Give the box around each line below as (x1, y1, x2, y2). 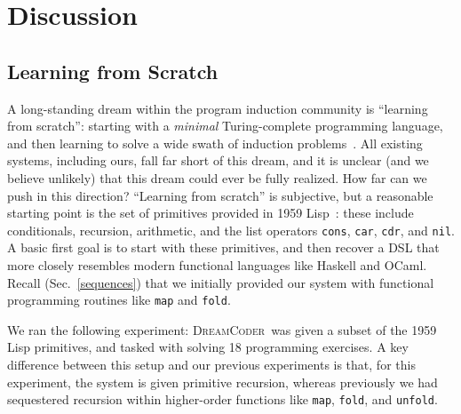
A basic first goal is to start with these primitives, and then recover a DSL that (7, 238, 440, 257)
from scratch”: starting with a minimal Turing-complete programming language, (7, 116, 443, 135)
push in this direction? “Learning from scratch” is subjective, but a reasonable (7, 186, 433, 204)
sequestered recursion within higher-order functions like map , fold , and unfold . (7, 390, 438, 409)
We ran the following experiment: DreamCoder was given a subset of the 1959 (7, 320, 437, 338)
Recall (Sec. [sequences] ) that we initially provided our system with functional (7, 273, 434, 291)
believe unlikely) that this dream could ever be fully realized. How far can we (7, 168, 427, 187)
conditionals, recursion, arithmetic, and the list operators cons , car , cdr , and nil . (7, 220, 455, 239)
